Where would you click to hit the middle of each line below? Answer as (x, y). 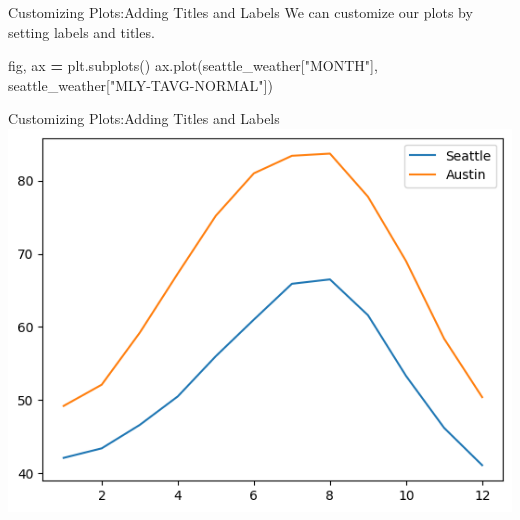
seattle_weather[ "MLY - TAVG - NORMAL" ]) (140, 84)
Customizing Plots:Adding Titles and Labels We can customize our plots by (240, 12)
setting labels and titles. (81, 31)
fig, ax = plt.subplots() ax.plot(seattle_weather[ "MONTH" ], (193, 65)
